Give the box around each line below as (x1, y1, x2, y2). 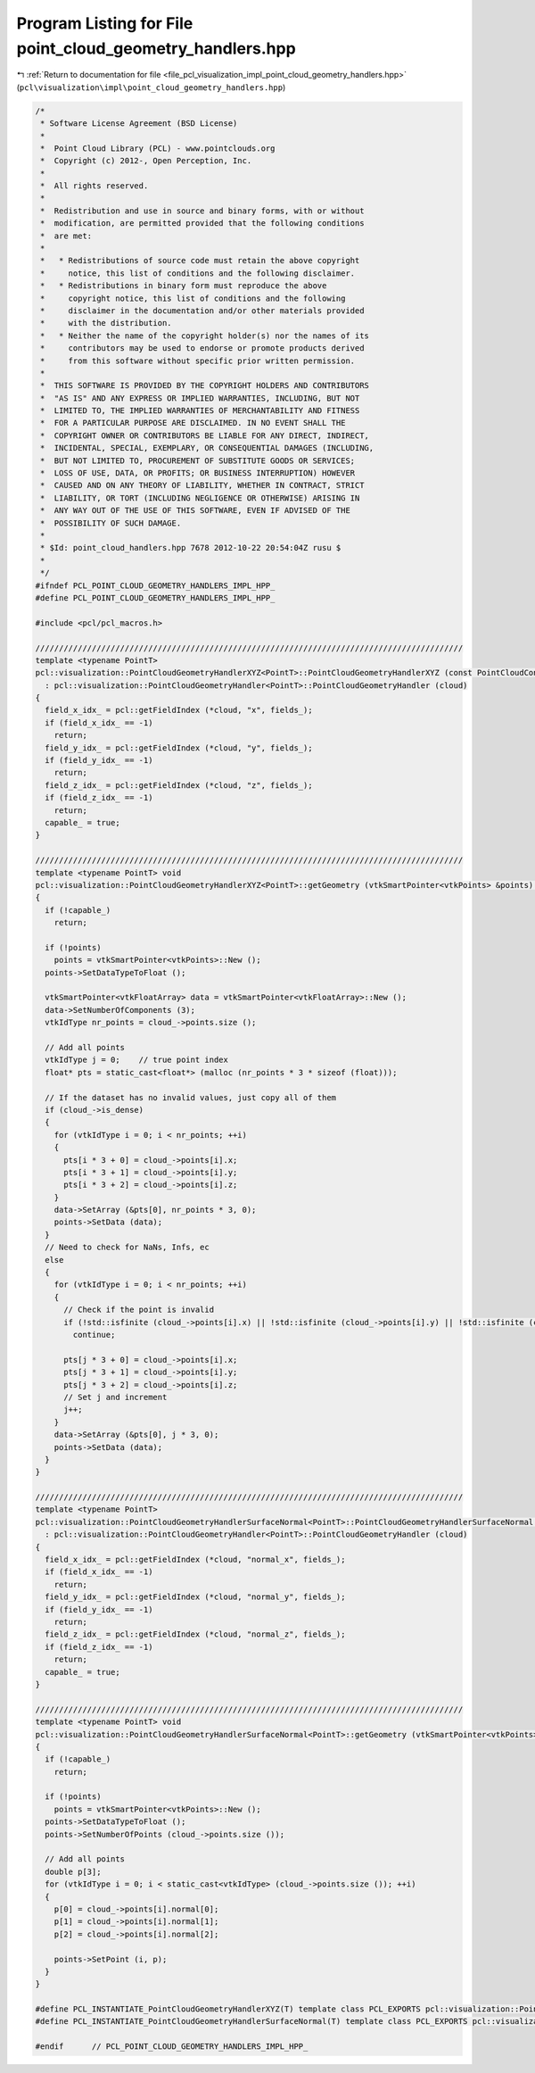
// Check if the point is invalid (63, 1305, 214, 1315)
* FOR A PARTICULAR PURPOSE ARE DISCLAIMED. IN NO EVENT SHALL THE (40, 418, 346, 428)
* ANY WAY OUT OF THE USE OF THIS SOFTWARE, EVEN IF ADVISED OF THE (40, 505, 351, 516)
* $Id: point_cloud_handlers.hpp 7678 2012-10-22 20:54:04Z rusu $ (40, 543, 342, 553)
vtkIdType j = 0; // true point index (45, 1055, 229, 1066)
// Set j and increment (63, 1392, 168, 1402)
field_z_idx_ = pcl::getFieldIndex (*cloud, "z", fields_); (45, 780, 313, 790)
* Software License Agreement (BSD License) (40, 119, 238, 129)
